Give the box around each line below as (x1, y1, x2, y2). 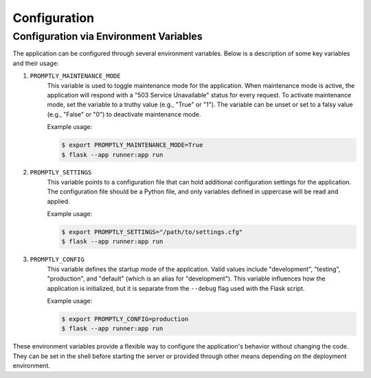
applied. (47, 197, 70, 205)
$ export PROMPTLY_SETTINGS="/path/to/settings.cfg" (61, 228, 243, 236)
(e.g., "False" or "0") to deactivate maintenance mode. (47, 110, 201, 118)
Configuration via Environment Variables (12, 30, 203, 43)
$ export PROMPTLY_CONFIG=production (61, 315, 189, 322)
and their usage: (12, 59, 59, 67)
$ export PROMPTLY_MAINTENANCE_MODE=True (61, 141, 203, 149)
